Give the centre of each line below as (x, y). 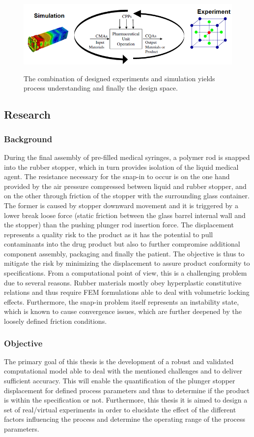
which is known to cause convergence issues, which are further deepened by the (123, 311)
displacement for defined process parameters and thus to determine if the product (127, 390)
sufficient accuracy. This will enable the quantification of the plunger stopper (120, 381)
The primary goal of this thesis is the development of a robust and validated (119, 361)
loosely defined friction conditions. (56, 321)
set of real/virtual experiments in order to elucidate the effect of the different (120, 409)
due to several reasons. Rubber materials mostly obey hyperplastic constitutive (123, 282)
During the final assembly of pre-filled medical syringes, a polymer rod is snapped (127, 157)
